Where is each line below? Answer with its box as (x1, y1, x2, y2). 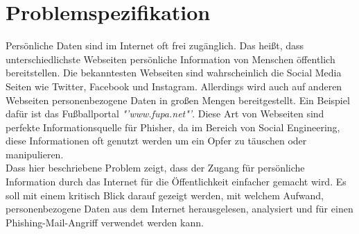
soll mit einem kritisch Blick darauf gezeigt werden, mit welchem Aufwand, (6, 187, 324, 202)
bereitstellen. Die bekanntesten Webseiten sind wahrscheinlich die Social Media (6, 65, 342, 80)
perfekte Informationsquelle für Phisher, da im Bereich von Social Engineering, (6, 119, 340, 134)
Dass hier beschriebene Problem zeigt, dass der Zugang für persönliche (6, 160, 305, 175)
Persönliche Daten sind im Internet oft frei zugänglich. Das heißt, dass (6, 38, 304, 53)
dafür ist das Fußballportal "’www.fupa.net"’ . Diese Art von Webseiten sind (6, 106, 324, 121)
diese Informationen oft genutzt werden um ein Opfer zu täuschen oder (6, 133, 307, 148)
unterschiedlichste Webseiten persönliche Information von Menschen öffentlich (6, 51, 335, 66)
